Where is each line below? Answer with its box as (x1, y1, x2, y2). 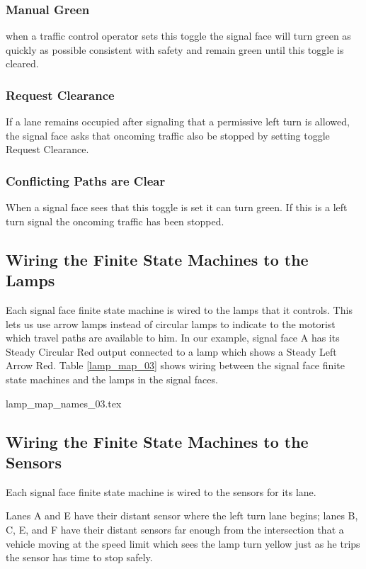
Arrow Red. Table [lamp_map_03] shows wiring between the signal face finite (6, 358, 345, 373)
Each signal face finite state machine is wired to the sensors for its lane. (6, 484, 316, 499)
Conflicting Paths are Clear (6, 171, 166, 189)
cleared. (6, 56, 39, 71)
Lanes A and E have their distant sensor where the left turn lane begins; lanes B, (6, 508, 358, 523)
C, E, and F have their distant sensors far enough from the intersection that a (6, 522, 344, 536)
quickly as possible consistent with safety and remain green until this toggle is (6, 42, 344, 57)
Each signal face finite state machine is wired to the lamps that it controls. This (6, 303, 353, 317)
